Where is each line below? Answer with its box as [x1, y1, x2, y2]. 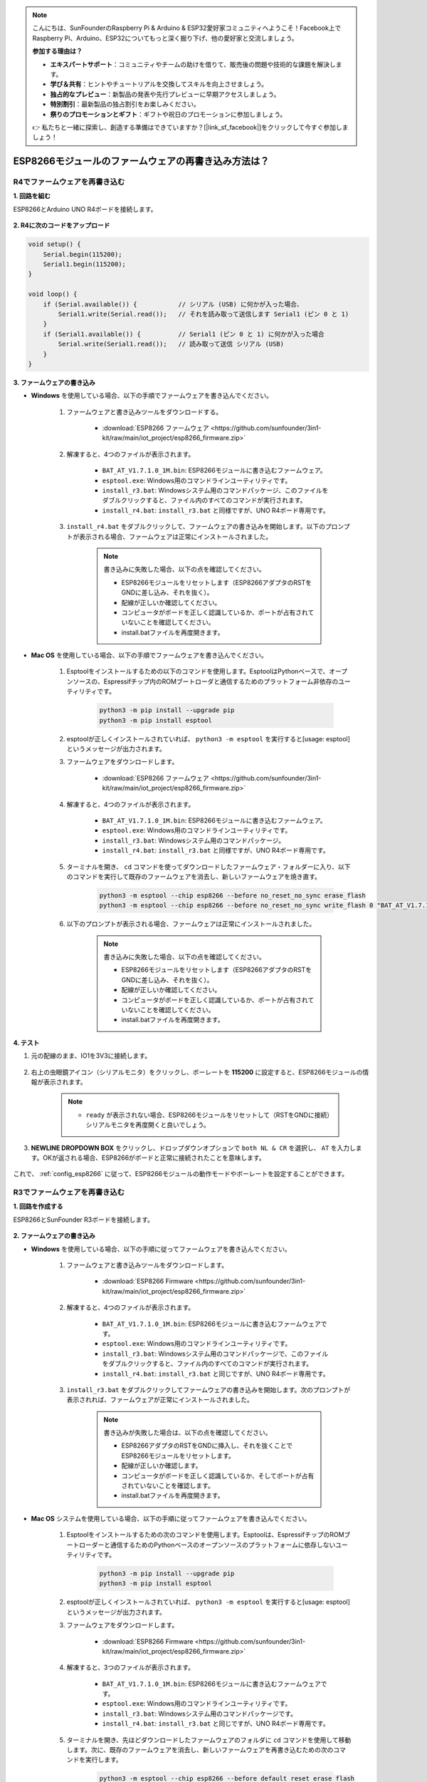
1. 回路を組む [13, 192, 51, 200]
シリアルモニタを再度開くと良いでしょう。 [85, 1121, 210, 1129]
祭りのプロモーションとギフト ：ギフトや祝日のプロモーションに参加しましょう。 [50, 110, 287, 118]
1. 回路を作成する [13, 1202, 63, 1211]
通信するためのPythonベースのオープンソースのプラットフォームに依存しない [110, 1540, 336, 1549]
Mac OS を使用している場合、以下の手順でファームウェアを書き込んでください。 [31, 651, 268, 659]
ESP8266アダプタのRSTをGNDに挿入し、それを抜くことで [121, 1441, 293, 1450]
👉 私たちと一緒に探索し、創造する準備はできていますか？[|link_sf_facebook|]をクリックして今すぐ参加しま [32, 123, 349, 131]
